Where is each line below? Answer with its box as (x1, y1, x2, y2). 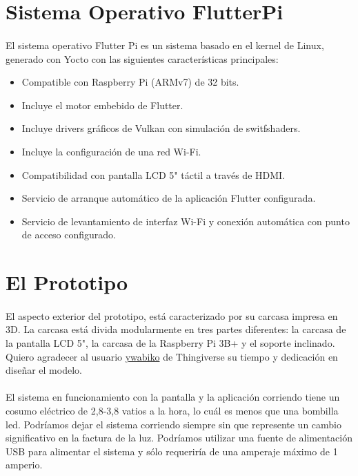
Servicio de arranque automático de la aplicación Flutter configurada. (21, 191, 316, 205)
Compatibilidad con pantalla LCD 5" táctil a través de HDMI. (21, 167, 286, 182)
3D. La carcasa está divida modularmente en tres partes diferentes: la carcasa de (6, 322, 346, 336)
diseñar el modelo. (6, 363, 82, 377)
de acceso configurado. (21, 227, 117, 242)
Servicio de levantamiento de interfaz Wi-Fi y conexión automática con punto (21, 213, 350, 228)
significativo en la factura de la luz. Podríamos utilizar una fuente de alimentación (6, 430, 352, 445)
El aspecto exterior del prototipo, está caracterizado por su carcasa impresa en (6, 308, 338, 323)
